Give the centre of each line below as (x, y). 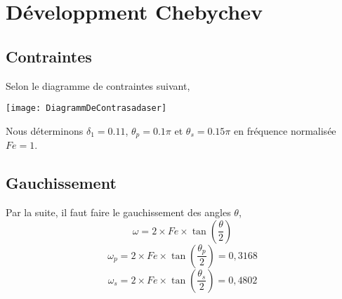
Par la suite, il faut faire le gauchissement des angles (118, 212)
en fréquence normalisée (285, 130)
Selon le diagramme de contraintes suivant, (98, 85)
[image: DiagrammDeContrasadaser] (86, 108)
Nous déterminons (45, 130)
